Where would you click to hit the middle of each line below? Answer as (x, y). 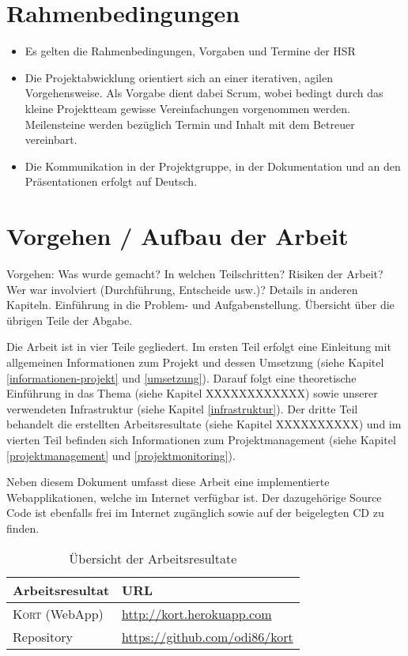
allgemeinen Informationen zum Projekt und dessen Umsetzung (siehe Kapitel (195, 362)
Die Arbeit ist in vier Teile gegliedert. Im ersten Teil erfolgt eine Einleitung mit (199, 347)
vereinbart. (51, 139)
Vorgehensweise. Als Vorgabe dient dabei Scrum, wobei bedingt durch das (204, 93)
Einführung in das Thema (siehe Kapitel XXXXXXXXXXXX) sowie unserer (192, 393)
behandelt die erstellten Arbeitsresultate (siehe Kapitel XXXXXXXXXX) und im (204, 424)
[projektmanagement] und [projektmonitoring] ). (121, 455)
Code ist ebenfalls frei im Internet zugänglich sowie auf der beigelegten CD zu (195, 513)
